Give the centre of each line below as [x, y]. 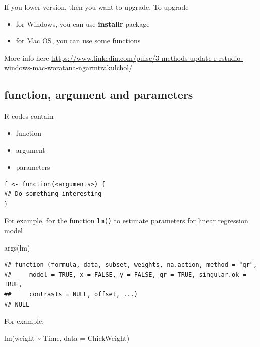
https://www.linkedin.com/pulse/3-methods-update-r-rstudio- [147, 57]
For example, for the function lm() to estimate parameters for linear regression [126, 220]
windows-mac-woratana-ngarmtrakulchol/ [68, 67]
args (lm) [17, 247]
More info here [27, 57]
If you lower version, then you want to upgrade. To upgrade [96, 7]
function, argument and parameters [99, 95]
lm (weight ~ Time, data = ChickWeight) [67, 338]
